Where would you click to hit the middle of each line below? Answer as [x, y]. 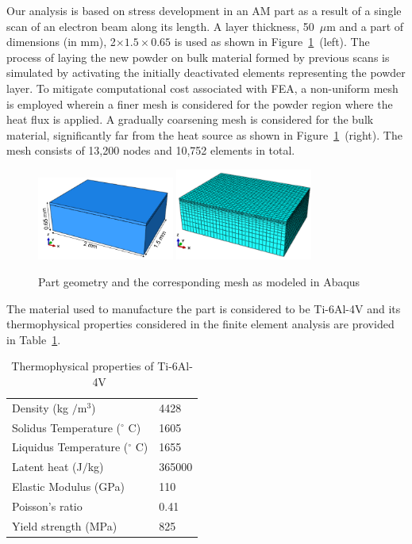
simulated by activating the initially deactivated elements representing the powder [206, 73]
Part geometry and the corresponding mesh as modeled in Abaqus [199, 281]
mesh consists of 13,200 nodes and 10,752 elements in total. [151, 150]
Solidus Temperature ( [67, 427]
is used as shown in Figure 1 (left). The [272, 42]
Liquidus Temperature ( [70, 447]
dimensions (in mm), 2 [61, 42]
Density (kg [40, 407]
